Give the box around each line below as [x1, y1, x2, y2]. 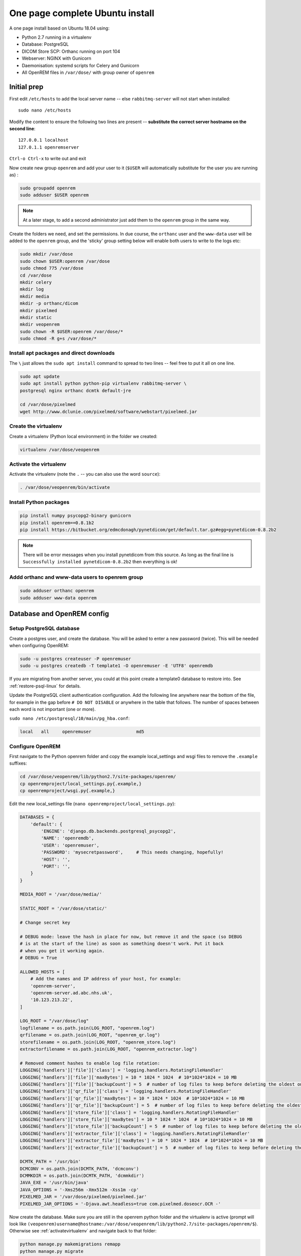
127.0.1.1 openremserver [18, 144, 79, 150]
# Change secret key [20, 920, 70, 925]
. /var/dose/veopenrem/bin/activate [20, 485, 110, 490]
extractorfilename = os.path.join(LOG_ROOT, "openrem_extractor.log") [20, 1046, 198, 1052]
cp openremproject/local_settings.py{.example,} [20, 781, 142, 786]
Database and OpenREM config [9, 609, 109, 618]
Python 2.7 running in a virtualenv [22, 34, 92, 40]
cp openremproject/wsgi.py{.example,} [20, 788, 115, 794]
